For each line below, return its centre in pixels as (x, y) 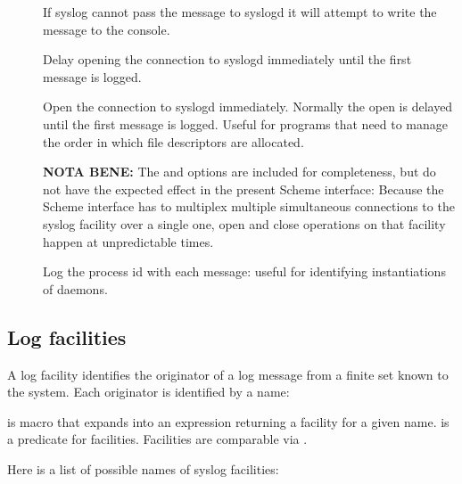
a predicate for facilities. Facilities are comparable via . (157, 439)
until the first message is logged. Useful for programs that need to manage (246, 123)
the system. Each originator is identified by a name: (148, 392)
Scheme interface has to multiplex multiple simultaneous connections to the (249, 206)
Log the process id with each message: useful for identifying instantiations (244, 271)
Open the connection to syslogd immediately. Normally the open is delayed (248, 107)
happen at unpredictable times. (128, 241)
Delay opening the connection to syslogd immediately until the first (227, 59)
